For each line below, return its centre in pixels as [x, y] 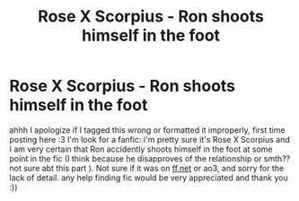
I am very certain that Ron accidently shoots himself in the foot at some [141, 149]
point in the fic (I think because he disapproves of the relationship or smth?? [150, 158]
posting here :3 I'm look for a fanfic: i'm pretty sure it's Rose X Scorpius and [149, 139]
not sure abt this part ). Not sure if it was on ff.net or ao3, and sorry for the [147, 168]
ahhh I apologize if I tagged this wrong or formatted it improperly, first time [147, 130]
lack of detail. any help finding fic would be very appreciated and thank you [149, 178]
